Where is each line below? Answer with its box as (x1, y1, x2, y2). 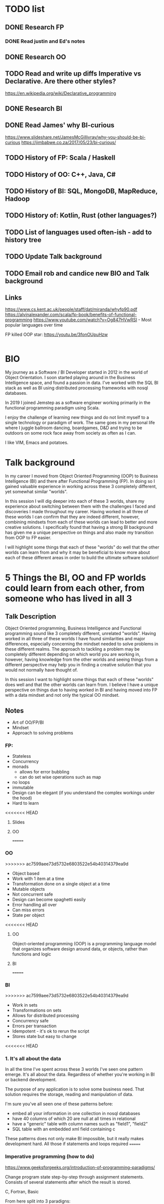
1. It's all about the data (5, 1055, 61, 1062)
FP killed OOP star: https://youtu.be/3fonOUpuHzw (5, 331, 108, 337)
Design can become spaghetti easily (12, 896, 86, 902)
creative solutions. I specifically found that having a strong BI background (5, 524, 154, 530)
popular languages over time (5, 322, 63, 328)
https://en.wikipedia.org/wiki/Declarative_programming (5, 90, 117, 96)
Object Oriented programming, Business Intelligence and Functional (5, 625, 142, 631)
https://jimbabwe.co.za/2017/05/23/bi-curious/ (21, 139, 117, 145)
